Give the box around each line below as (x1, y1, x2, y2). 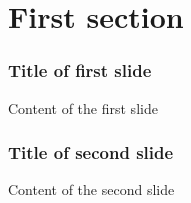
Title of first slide (8, 58, 152, 83)
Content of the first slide (8, 97, 158, 118)
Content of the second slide (8, 179, 175, 200)
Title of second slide (8, 140, 174, 165)
